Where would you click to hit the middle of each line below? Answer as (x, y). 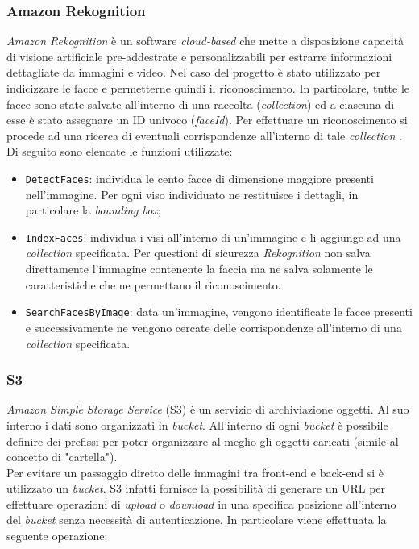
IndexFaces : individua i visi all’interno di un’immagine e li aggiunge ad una (213, 237)
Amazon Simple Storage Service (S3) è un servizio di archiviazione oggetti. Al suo (208, 409)
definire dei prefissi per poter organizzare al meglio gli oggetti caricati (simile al (203, 441)
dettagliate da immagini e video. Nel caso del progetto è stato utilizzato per (194, 72)
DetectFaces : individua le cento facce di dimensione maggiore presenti (199, 178)
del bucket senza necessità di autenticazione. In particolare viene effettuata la (197, 520)
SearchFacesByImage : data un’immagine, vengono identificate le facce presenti (219, 312)
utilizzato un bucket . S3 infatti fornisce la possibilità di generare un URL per (196, 488)
